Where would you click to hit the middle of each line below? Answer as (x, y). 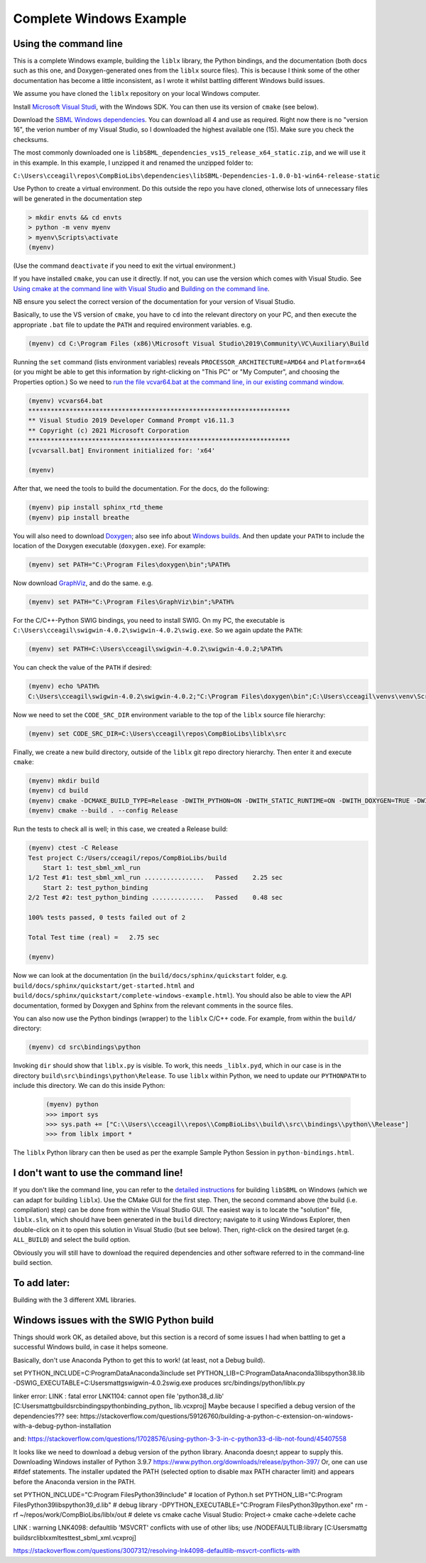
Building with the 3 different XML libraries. (75, 1300)
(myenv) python (72, 1105)
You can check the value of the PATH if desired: (82, 668)
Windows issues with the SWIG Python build (114, 1320)
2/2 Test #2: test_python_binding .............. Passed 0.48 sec (155, 898)
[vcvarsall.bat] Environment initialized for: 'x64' (122, 450)
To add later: (42, 1283)
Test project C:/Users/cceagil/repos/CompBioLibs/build (127, 858)
